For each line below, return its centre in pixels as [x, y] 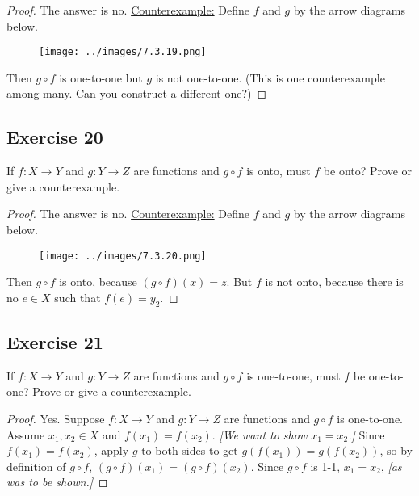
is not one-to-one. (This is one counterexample [270, 77]
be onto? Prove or [367, 171]
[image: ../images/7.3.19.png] [123, 52]
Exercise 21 [55, 342]
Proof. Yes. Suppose [56, 419]
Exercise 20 [55, 137]
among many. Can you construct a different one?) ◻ [137, 93]
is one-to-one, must [293, 375]
